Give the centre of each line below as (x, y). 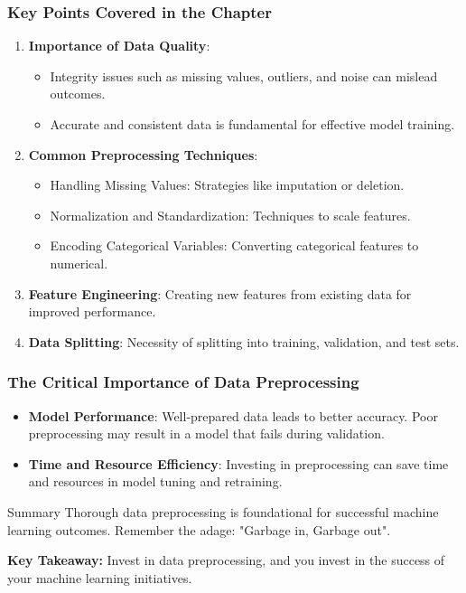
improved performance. (92, 311)
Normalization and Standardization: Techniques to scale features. (230, 215)
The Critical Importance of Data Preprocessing (183, 382)
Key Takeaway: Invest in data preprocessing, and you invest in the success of (226, 560)
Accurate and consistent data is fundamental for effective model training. (252, 124)
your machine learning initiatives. (100, 577)
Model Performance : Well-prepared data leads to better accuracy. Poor (233, 415)
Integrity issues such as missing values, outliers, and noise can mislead (244, 75)
